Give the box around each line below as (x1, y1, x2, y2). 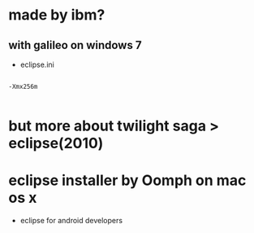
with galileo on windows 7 (8, 38, 142, 52)
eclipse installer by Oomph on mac (8, 171, 247, 190)
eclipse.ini (19, 59, 54, 69)
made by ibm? (8, 6, 105, 24)
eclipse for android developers (19, 216, 123, 226)
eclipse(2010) (8, 134, 104, 152)
